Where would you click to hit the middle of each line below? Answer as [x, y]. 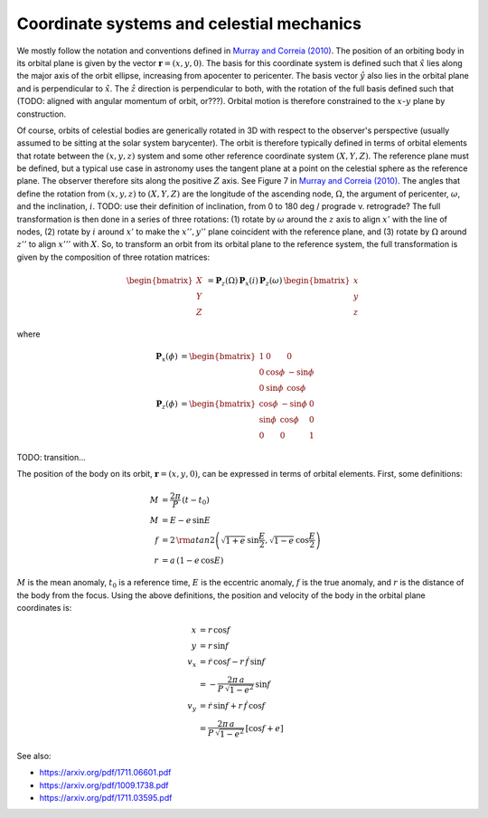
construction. [42, 114]
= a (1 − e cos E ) [192, 561]
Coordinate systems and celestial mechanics [189, 24]
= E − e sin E [186, 521]
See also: [34, 756]
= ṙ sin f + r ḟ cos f [232, 706]
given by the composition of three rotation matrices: [113, 257]
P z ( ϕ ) [167, 404]
